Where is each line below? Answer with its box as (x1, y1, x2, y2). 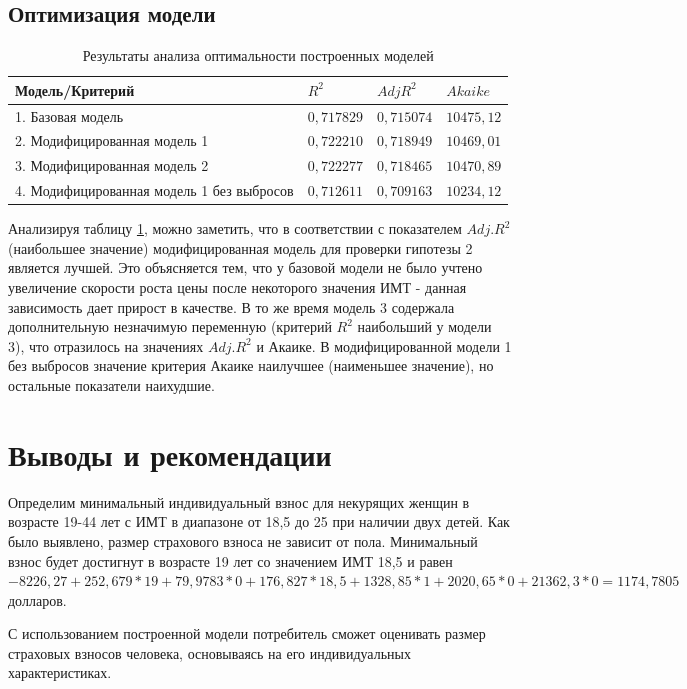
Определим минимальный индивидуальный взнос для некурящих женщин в (8, 491, 470, 512)
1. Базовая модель (15, 105, 124, 126)
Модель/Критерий (15, 79, 135, 100)
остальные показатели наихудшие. (8, 375, 215, 396)
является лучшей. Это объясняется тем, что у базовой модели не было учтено (8, 257, 483, 278)
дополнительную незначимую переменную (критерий (8, 316, 332, 337)
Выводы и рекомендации (8, 433, 332, 474)
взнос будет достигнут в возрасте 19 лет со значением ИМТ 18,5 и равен (8, 550, 453, 571)
